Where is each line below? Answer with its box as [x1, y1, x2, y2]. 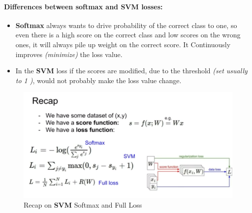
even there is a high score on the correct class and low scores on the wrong [15, 30, 241, 40]
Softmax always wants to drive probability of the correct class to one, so [15, 20, 237, 30]
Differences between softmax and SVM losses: [4, 1, 163, 11]
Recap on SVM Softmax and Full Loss [24, 199, 142, 210]
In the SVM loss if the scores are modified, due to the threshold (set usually [15, 65, 248, 76]
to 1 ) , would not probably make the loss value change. [15, 75, 182, 85]
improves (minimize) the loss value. [15, 49, 123, 59]
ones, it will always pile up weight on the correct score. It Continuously [15, 39, 231, 49]
